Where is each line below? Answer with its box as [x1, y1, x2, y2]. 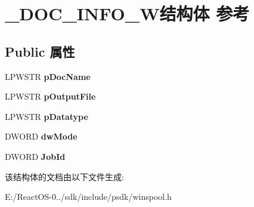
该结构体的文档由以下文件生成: [5, 170, 124, 183]
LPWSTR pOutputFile [5, 90, 96, 103]
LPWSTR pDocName [5, 70, 91, 82]
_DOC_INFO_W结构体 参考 [5, 1, 250, 26]
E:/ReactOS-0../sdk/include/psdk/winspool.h [5, 190, 172, 203]
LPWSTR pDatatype [5, 110, 88, 122]
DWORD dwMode [5, 130, 78, 143]
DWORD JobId [5, 150, 66, 162]
